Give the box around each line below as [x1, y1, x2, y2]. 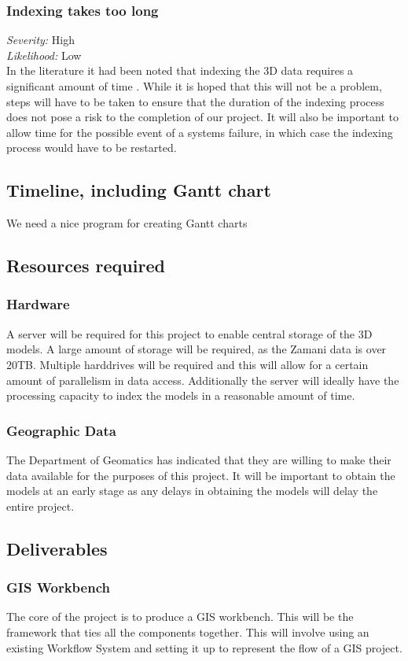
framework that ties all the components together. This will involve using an [6, 623, 369, 640]
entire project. [6, 497, 75, 514]
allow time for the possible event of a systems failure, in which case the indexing [6, 124, 393, 140]
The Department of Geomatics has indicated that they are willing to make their [6, 451, 391, 467]
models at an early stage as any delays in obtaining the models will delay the [6, 482, 378, 499]
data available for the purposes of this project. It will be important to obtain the [6, 467, 395, 483]
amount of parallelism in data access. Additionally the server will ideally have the [6, 371, 399, 388]
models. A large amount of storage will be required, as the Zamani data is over [6, 341, 387, 357]
